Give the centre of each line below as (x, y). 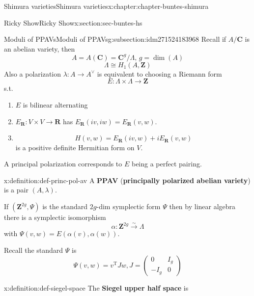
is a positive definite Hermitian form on (75, 147)
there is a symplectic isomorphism (55, 217)
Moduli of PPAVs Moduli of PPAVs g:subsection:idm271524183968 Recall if (115, 39)
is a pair (16, 190)
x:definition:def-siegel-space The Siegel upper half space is (96, 287)
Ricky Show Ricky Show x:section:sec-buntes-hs (73, 22)
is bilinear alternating (55, 105)
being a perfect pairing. (167, 164)
